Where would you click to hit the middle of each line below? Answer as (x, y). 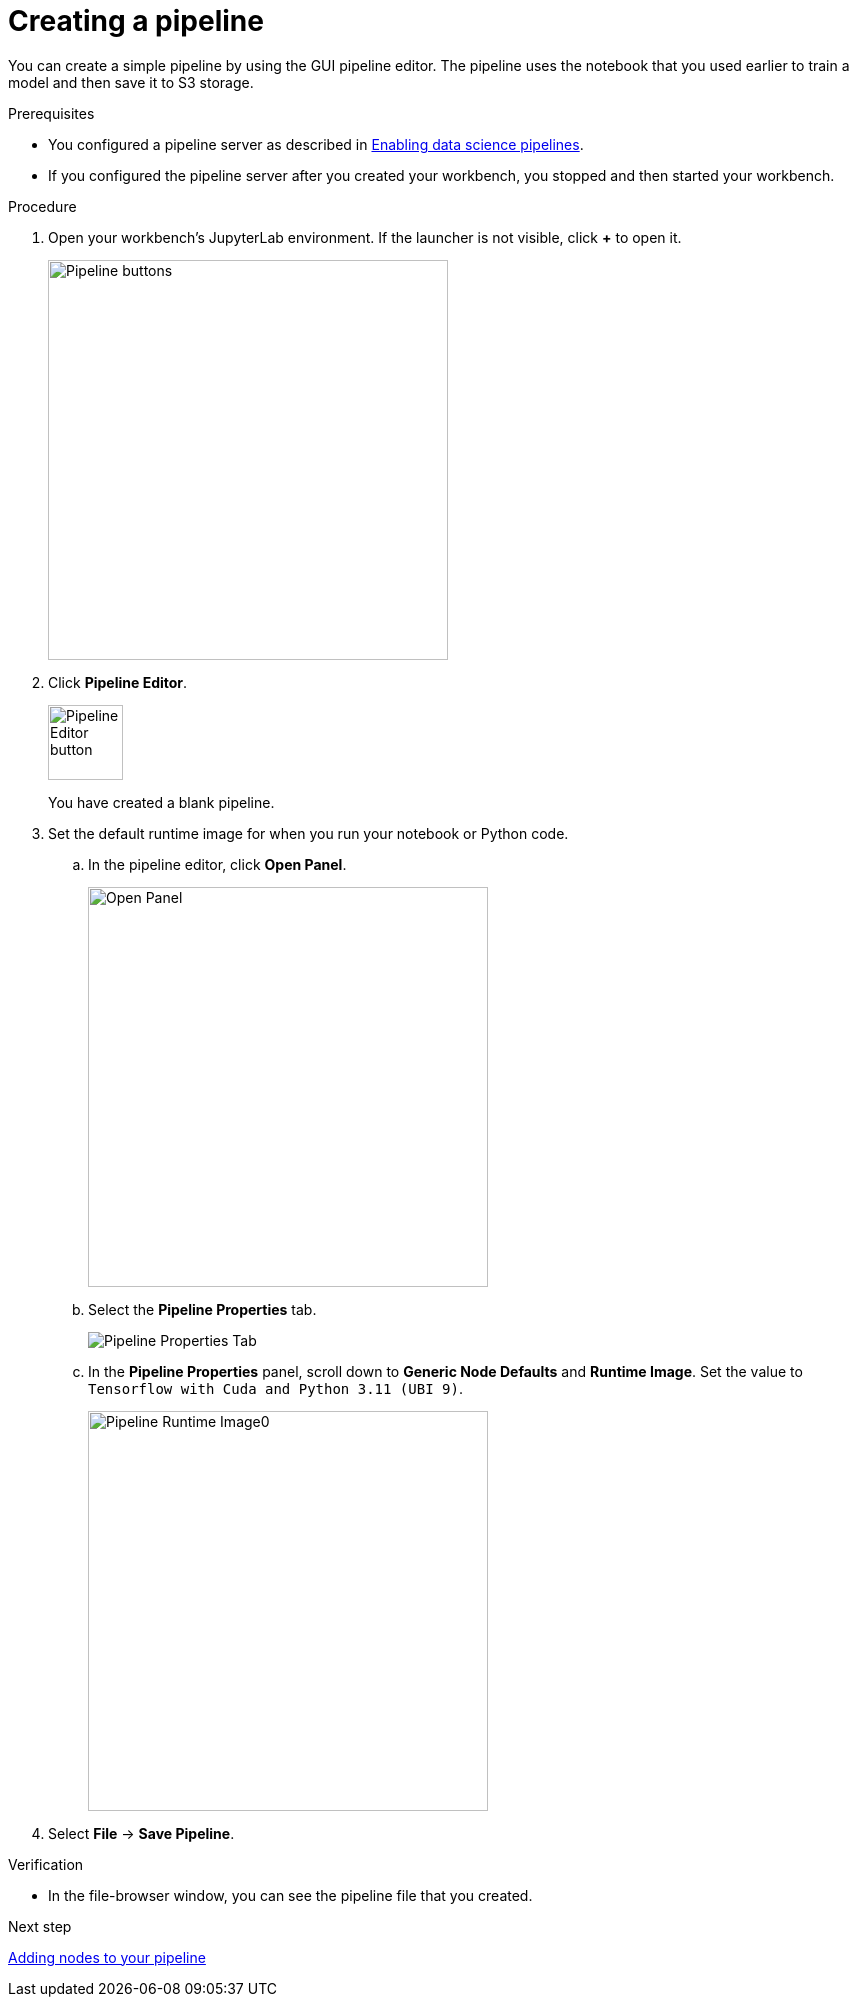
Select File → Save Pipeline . (141, 1833)
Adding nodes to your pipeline (107, 1957)
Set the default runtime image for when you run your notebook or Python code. (308, 833)
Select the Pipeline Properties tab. (202, 1309)
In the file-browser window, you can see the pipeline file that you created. (290, 1895)
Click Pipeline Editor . (118, 682)
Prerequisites (51, 113)
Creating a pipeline (136, 21)
